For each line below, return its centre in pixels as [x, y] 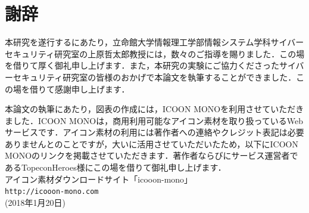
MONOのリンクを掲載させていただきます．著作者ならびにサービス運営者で [152, 155]
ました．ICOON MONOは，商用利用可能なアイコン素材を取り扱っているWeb [154, 120]
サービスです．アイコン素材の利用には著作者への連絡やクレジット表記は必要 [154, 132]
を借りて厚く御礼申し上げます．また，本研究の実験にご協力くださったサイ [150, 65]
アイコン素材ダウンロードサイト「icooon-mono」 [99, 179]
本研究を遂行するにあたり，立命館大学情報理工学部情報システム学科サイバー [154, 42]
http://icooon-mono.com [52, 192]
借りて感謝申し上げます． [79, 89]
